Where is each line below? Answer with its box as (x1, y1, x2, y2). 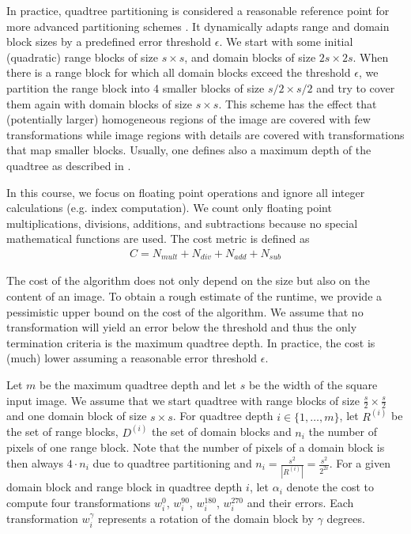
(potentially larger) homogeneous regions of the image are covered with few (6, 111, 371, 127)
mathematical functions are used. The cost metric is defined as (6, 230, 310, 247)
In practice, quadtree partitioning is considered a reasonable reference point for (6, 2, 390, 18)
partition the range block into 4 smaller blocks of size (6, 79, 265, 96)
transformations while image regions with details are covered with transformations (6, 126, 405, 142)
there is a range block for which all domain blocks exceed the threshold (6, 64, 351, 81)
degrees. (326, 510, 365, 527)
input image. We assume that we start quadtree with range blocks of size (6, 392, 360, 408)
